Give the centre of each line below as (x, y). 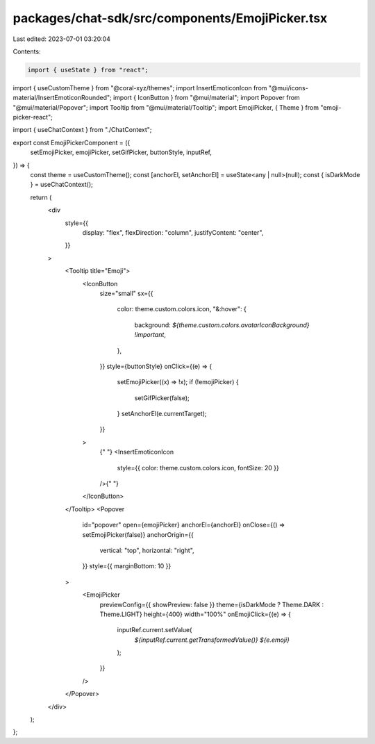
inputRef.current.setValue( (155, 630)
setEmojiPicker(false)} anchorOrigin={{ (138, 534)
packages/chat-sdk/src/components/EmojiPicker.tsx (170, 18)
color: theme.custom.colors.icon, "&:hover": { (182, 309)
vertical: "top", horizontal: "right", (147, 550)
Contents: (27, 51)
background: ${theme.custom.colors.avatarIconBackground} (222, 325)
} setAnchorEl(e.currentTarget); (162, 414)
